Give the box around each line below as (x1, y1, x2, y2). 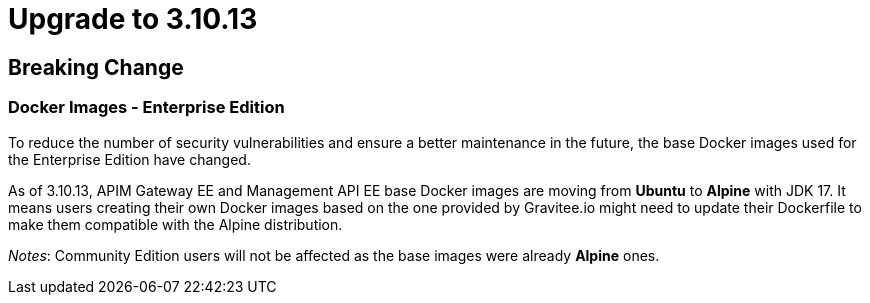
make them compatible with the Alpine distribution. (8, 215, 343, 233)
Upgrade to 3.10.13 (8, 2, 258, 36)
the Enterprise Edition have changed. (8, 150, 251, 168)
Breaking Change (8, 54, 184, 80)
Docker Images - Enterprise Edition (8, 97, 285, 118)
